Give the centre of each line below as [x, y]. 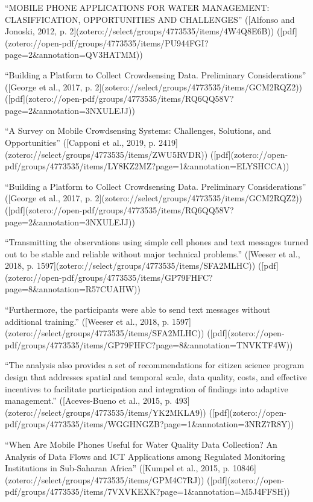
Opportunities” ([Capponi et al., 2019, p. [81, 142]
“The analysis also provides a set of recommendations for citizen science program [155, 365]
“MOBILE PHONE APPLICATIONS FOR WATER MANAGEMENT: [137, 7]
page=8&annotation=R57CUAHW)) [73, 289]
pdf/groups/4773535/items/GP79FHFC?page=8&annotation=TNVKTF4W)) [149, 344]
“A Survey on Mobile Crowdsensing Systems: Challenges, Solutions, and [138, 130]
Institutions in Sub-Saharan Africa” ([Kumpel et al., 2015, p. [118, 468]
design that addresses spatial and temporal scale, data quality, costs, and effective [156, 377]
